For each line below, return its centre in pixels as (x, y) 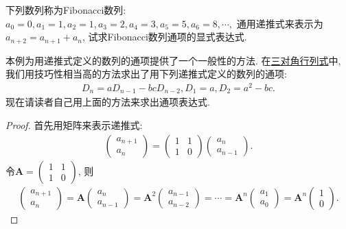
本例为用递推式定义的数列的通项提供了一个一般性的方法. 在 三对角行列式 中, (173, 60)
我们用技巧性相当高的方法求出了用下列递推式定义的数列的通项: (146, 74)
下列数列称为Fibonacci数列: (66, 10)
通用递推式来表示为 (280, 23)
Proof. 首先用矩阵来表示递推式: (74, 124)
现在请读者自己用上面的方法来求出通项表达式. (108, 102)
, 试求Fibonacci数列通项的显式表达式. (164, 37)
